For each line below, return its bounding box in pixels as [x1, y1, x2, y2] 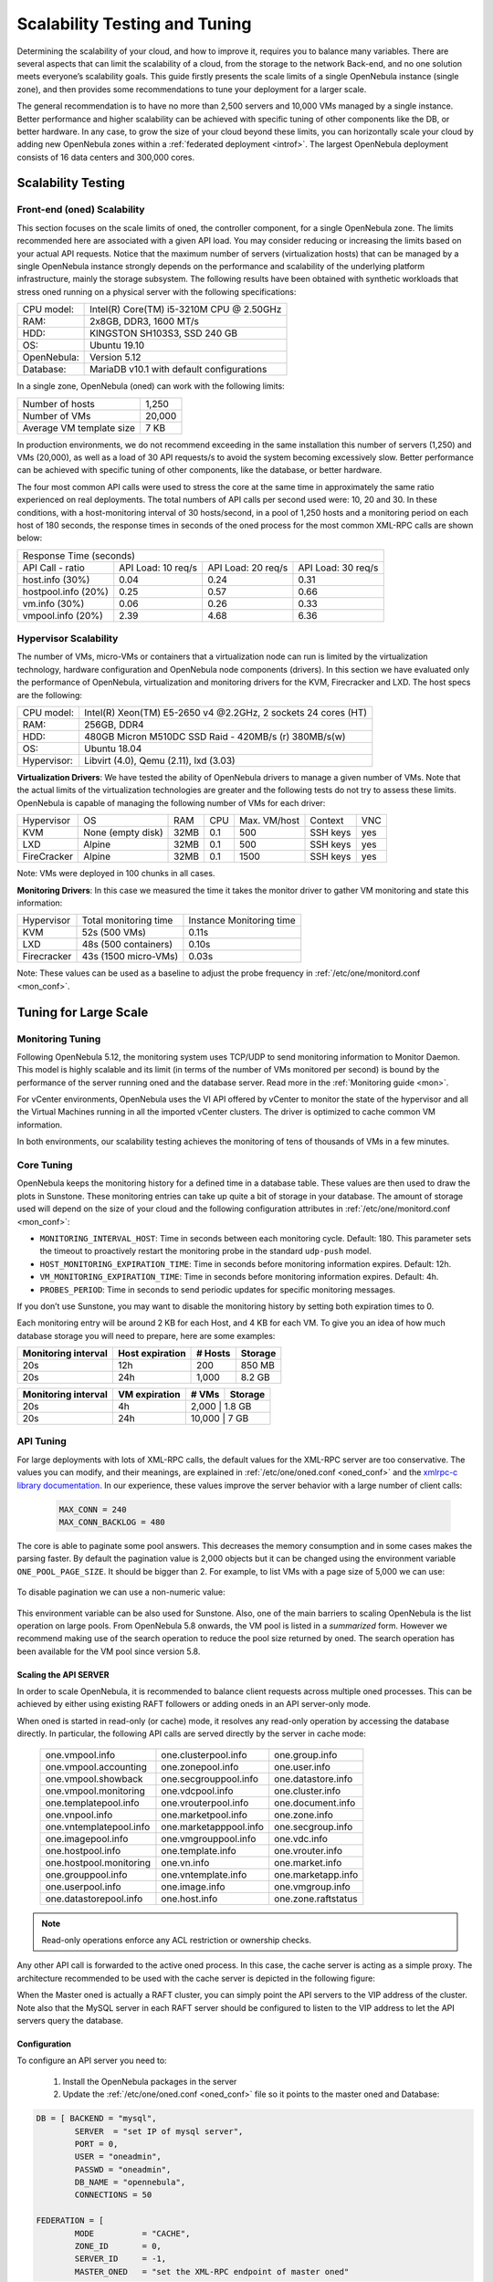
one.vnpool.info [45, 1808, 113, 1821]
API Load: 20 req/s [206, 561, 288, 574]
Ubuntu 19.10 [89, 339, 145, 351]
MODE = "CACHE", [74, 2228, 191, 2238]
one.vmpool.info [45, 1748, 116, 1761]
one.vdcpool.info [161, 1785, 234, 1797]
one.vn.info [161, 1856, 210, 1869]
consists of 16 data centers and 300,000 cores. [16, 152, 195, 162]
